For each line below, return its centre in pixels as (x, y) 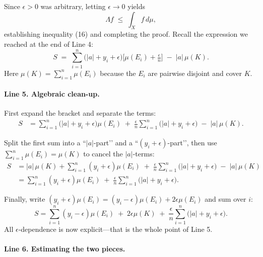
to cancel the (103, 154)
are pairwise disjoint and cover (195, 73)
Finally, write (25, 199)
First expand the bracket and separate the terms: (80, 113)
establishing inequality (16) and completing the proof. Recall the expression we (126, 34)
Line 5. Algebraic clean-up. (52, 94)
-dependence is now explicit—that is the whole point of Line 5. (115, 229)
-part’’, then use (192, 143)
